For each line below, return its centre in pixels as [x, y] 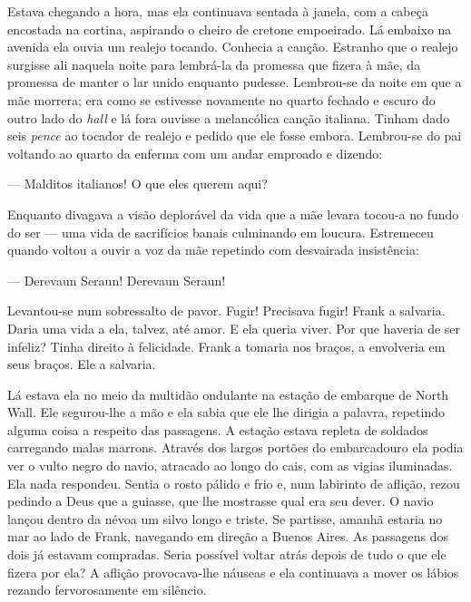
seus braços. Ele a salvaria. [82, 364]
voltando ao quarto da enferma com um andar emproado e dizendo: [195, 153]
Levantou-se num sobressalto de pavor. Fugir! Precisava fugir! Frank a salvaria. [226, 311]
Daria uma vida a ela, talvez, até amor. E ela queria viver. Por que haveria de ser [234, 328]
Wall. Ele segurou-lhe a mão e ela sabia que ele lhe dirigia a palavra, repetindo [226, 412]
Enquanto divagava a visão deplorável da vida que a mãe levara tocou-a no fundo [233, 214]
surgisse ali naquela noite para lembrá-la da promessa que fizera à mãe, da [214, 64]
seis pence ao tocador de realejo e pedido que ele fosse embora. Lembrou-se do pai [235, 136]
